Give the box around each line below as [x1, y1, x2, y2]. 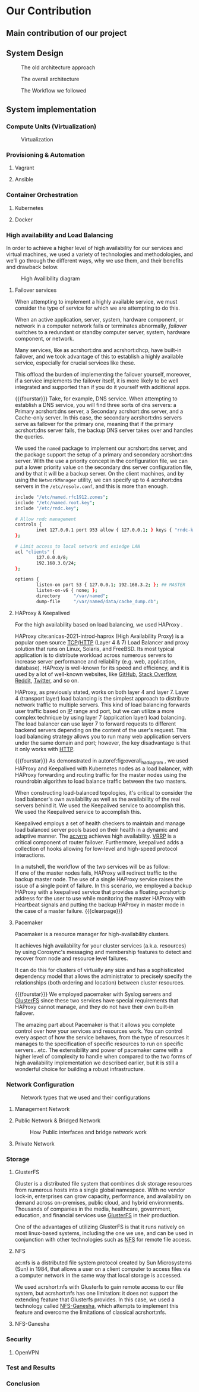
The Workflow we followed [21, 87, 87, 94]
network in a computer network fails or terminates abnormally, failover [14, 322, 187, 329]
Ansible [14, 176, 34, 183]
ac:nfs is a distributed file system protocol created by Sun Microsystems [14, 1259, 192, 1266]
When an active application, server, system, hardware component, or [14, 316, 184, 323]
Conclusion [6, 1379, 40, 1388]
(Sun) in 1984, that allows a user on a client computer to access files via [14, 1266, 191, 1273]
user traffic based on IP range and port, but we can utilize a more [14, 707, 175, 714]
